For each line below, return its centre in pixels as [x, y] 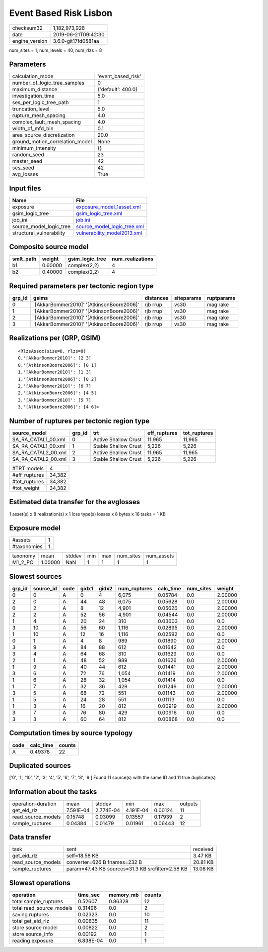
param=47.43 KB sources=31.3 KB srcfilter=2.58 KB [127, 869]
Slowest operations [40, 883]
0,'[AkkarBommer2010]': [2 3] [55, 358]
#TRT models [28, 469]
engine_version [30, 41]
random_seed [28, 155]
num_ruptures [135, 588]
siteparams [188, 298]
